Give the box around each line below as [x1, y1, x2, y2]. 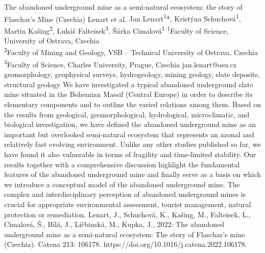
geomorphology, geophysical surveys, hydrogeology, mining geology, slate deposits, [4, 69, 260, 80]
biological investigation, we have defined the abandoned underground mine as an [4, 119, 256, 130]
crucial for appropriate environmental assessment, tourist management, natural [4, 198, 251, 209]
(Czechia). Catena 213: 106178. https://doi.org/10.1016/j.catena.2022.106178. [4, 239, 247, 249]
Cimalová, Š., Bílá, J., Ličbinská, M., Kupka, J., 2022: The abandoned [4, 219, 225, 230]
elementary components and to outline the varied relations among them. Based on [4, 98, 261, 109]
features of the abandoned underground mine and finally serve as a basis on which [4, 169, 261, 180]
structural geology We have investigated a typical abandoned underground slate [4, 79, 253, 89]
